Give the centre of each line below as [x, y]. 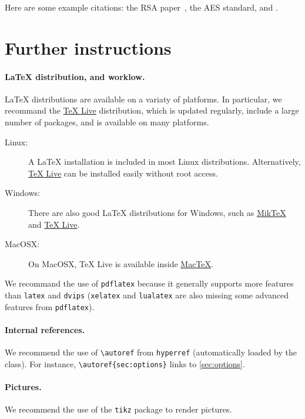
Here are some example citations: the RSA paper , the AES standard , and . [141, 7]
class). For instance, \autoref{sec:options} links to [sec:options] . [125, 363]
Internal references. [45, 329]
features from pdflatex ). [50, 306]
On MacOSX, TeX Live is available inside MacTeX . [121, 263]
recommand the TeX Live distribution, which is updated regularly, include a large [152, 110]
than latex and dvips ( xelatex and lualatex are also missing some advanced [147, 295]
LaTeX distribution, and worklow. [75, 76]
